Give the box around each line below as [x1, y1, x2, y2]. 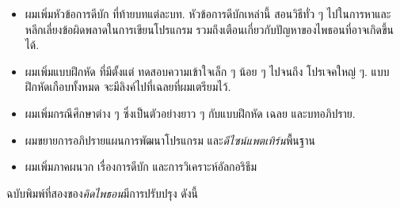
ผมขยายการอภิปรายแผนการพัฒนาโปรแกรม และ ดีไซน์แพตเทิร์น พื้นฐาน [25, 131, 315, 148]
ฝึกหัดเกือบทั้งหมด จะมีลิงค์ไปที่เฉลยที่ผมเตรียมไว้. [25, 78, 231, 95]
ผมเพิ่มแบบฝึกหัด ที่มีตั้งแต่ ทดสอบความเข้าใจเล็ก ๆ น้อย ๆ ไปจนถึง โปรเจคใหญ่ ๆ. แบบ [25, 62, 390, 79]
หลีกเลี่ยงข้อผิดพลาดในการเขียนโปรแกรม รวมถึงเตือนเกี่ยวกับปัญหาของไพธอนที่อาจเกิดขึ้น [25, 21, 394, 37]
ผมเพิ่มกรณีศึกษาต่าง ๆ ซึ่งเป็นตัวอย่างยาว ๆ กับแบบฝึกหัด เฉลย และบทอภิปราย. [25, 104, 356, 121]
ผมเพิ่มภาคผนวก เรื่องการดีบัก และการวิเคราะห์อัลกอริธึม [25, 158, 257, 175]
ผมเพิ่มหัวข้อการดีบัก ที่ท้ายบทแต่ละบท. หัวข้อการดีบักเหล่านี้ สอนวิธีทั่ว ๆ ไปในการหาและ [25, 6, 391, 21]
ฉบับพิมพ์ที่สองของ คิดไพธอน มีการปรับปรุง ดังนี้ [6, 184, 198, 201]
